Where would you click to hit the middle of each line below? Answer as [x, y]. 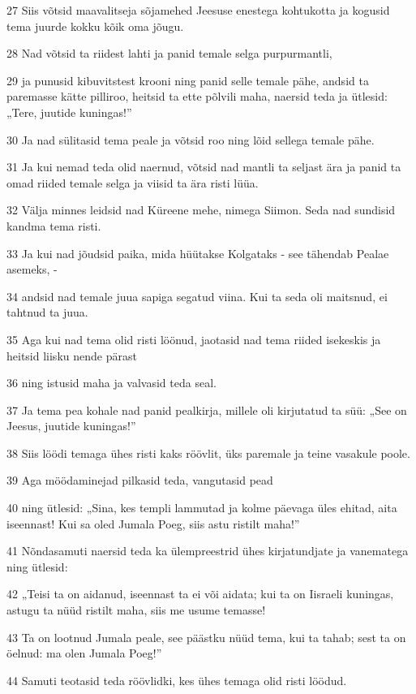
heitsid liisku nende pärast [72, 355]
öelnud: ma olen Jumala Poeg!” [84, 653]
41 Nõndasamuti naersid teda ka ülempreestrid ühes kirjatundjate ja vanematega [208, 551]
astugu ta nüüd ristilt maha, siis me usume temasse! [136, 610]
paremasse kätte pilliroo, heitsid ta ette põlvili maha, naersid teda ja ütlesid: [197, 96]
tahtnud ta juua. [47, 312]
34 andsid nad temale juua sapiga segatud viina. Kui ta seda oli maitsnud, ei [197, 296]
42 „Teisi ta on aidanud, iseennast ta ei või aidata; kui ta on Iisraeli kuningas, [200, 594]
